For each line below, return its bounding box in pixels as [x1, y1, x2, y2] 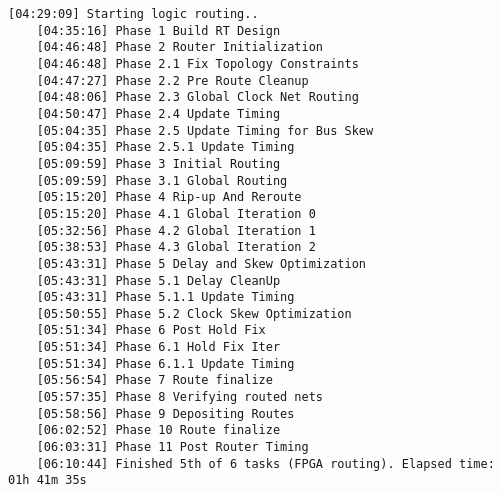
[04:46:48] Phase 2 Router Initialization [36, 40, 323, 55]
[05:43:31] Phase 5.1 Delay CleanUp [36, 273, 281, 288]
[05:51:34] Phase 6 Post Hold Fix [36, 323, 266, 338]
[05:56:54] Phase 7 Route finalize [36, 373, 273, 388]
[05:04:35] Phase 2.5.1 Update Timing [36, 140, 295, 155]
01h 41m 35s [8, 473, 87, 488]
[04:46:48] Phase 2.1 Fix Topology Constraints [36, 56, 359, 71]
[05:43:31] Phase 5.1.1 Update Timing [36, 290, 295, 305]
